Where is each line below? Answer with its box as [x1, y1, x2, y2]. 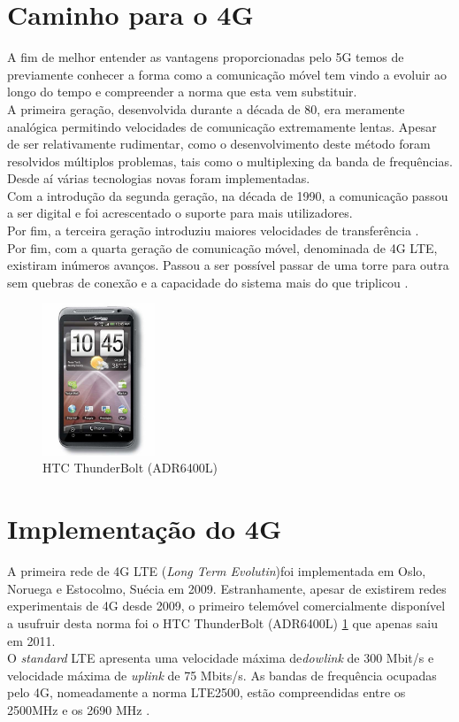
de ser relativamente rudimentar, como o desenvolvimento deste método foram [7, 134, 431, 153]
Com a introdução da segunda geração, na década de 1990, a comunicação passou [7, 186, 448, 204]
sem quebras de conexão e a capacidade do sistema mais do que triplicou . [7, 273, 409, 291]
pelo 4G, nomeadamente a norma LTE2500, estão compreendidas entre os [7, 683, 406, 702]
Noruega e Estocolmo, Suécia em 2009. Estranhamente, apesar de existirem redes [7, 579, 447, 597]
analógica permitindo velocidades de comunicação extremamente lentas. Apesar [7, 117, 437, 135]
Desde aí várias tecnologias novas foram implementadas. [7, 169, 310, 188]
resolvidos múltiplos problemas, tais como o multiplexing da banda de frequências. [7, 151, 453, 170]
